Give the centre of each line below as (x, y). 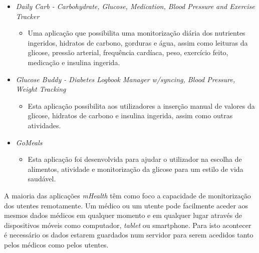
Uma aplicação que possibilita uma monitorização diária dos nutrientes (137, 33)
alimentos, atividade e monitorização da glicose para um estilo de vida (136, 169)
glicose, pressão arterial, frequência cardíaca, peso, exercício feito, (128, 52)
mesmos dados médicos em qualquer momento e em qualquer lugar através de (123, 215)
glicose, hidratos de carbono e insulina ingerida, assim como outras (130, 115)
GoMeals (29, 142)
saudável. (42, 179)
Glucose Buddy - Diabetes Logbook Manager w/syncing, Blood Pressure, (125, 79)
